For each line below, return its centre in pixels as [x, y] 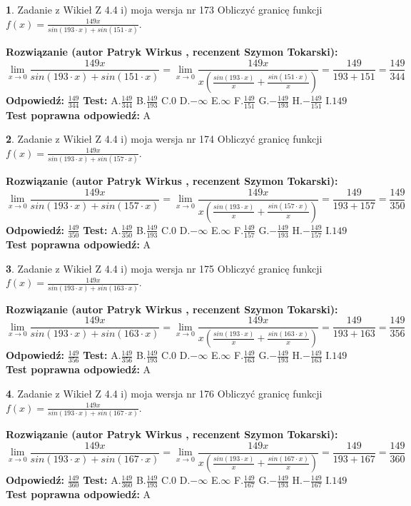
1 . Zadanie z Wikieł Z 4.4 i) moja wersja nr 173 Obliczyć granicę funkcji [164, 9]
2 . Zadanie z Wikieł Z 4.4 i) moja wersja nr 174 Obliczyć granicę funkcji [164, 139]
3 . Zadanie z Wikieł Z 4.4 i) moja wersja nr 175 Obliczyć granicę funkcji [164, 268]
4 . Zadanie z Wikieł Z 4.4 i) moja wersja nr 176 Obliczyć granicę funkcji [164, 393]
